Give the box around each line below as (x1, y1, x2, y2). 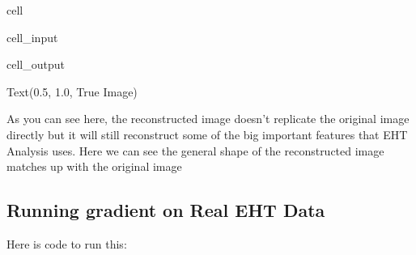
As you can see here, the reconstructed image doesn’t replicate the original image (6, 110, 410, 127)
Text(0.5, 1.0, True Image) (6, 83, 138, 100)
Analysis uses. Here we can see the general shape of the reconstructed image (6, 142, 384, 159)
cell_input (6, 28, 58, 45)
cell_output (6, 56, 65, 73)
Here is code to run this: (6, 235, 127, 252)
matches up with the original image (6, 158, 182, 175)
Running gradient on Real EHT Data (6, 198, 325, 223)
